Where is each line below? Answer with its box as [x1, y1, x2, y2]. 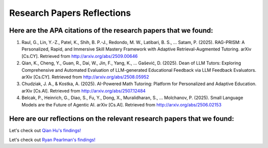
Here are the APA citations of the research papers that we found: [9, 26, 213, 35]
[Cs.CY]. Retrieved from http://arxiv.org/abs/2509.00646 [21, 53, 138, 59]
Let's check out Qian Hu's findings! [9, 128, 81, 134]
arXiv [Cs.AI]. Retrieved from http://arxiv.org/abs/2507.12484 [21, 88, 146, 94]
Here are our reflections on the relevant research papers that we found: [9, 114, 234, 123]
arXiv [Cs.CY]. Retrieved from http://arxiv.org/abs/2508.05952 [21, 74, 149, 80]
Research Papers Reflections [9, 7, 131, 18]
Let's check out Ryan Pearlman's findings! [9, 137, 96, 143]
